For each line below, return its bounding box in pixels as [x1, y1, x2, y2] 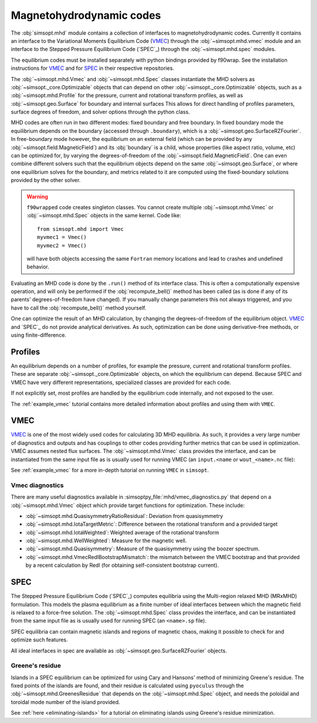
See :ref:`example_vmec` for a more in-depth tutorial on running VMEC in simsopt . [11, 466, 210, 473]
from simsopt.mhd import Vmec [37, 226, 124, 232]
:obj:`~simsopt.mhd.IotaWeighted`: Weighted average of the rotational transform [25, 529, 220, 536]
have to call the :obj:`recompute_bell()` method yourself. [11, 304, 147, 311]
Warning [26, 193, 48, 200]
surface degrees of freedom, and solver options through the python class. [11, 109, 190, 116]
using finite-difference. [11, 332, 67, 339]
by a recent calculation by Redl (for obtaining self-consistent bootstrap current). [25, 561, 220, 569]
